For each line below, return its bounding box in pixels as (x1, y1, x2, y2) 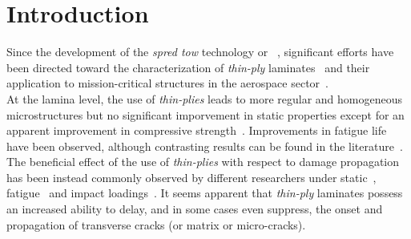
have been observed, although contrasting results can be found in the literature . (6, 137, 403, 154)
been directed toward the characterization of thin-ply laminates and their (6, 59, 370, 75)
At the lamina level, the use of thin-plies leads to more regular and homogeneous (6, 90, 402, 107)
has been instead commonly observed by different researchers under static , (6, 168, 377, 185)
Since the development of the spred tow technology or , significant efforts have (6, 43, 394, 60)
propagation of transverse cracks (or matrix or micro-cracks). (6, 216, 306, 233)
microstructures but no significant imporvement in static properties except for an (6, 106, 405, 123)
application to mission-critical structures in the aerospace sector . (6, 75, 328, 91)
